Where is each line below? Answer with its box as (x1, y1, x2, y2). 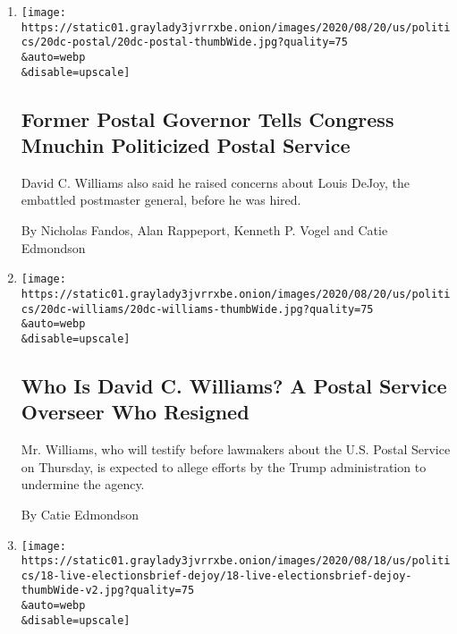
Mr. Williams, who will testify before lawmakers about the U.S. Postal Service (21, 440, 451, 459)
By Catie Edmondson (21, 504, 139, 523)
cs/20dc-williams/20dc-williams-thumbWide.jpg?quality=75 (21, 302, 374, 316)
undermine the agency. (21, 475, 145, 494)
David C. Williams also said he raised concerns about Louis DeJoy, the (21, 173, 410, 191)
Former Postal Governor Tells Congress (21, 105, 394, 132)
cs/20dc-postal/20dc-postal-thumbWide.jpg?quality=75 (21, 36, 348, 49)
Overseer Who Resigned (21, 398, 250, 426)
